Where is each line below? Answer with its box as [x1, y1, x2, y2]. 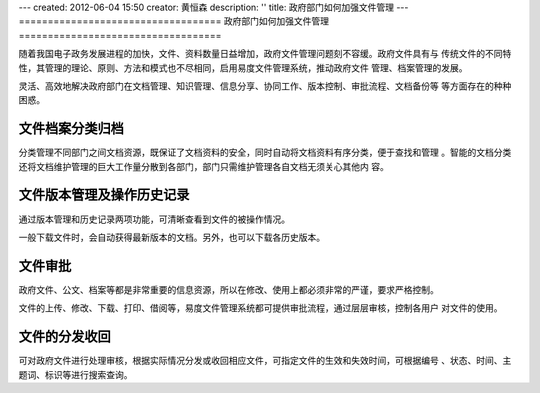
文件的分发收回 [18, 328, 111, 345]
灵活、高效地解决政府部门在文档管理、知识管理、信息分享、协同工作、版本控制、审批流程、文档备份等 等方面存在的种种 [18, 80, 512, 92]
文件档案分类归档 [18, 120, 124, 137]
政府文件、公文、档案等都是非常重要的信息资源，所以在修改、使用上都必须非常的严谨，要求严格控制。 [18, 283, 439, 295]
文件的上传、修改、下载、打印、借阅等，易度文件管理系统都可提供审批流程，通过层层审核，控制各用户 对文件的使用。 [18, 302, 503, 314]
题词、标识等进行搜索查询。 [18, 368, 133, 380]
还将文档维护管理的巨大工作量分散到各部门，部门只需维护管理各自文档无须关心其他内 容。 [18, 160, 389, 172]
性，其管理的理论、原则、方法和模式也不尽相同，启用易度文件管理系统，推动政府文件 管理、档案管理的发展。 [18, 61, 468, 74]
